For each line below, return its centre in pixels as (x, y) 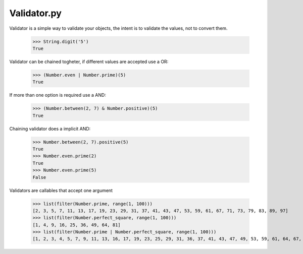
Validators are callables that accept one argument (61, 190)
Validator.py (35, 13)
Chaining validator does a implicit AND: (50, 129)
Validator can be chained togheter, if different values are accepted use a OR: (89, 61)
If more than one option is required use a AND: (58, 95)
